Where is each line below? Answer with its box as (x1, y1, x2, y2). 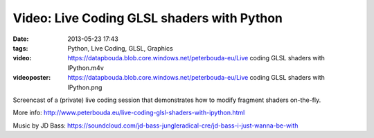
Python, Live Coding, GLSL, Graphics (67, 44, 173, 52)
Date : (12, 35, 29, 43)
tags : (12, 44, 28, 52)
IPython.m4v (67, 63, 104, 72)
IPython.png (67, 83, 103, 92)
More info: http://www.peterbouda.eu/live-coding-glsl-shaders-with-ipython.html (12, 108, 245, 117)
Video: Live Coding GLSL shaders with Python (12, 10, 283, 26)
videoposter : (12, 74, 51, 82)
